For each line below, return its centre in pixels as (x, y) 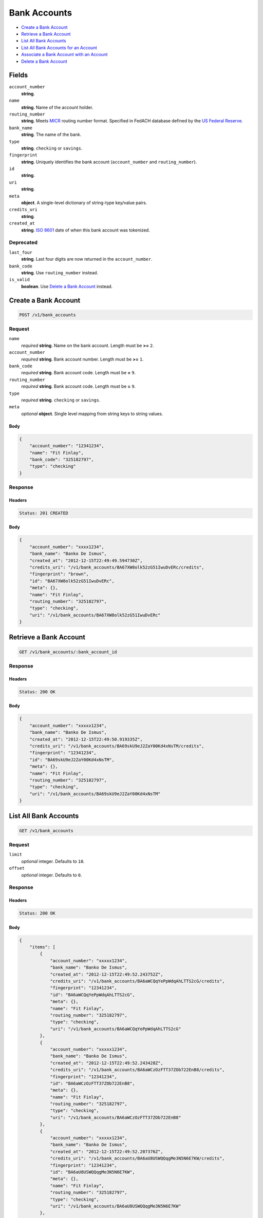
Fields (19, 75)
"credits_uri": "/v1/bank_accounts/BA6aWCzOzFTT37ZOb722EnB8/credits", (137, 1070)
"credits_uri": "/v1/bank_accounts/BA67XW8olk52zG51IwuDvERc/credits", (117, 567)
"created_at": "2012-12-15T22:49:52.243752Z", (106, 974)
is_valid (19, 280)
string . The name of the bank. (51, 134)
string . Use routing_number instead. (60, 272)
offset (17, 868)
